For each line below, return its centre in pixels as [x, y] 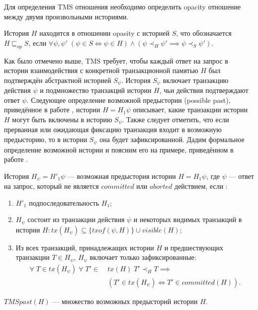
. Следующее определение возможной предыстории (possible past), [129, 100]
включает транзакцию [196, 80]
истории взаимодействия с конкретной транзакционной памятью [101, 70]
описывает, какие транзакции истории [190, 110]
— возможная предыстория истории [122, 176]
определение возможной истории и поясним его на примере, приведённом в [119, 149]
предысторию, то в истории [46, 139]
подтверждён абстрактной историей [58, 80]
